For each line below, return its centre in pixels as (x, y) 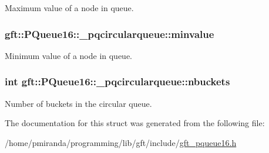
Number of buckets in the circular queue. (78, 103)
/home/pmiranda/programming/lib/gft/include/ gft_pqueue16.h (121, 142)
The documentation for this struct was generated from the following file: (135, 123)
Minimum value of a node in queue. (69, 55)
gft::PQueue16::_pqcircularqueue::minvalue (110, 34)
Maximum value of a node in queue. (69, 8)
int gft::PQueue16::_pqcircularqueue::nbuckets (117, 81)
